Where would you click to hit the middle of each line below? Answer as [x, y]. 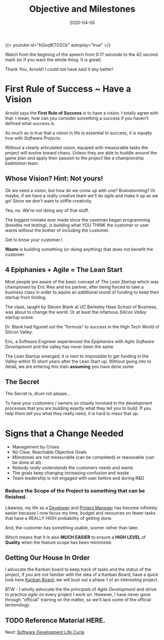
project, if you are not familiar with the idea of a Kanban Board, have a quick [82, 575]
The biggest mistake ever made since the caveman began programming [78, 220]
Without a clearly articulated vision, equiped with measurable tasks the [77, 148]
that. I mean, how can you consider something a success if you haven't [77, 118]
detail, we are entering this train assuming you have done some [69, 367]
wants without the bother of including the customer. [57, 230]
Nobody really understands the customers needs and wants [73, 468]
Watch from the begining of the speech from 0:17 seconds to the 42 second [82, 54]
